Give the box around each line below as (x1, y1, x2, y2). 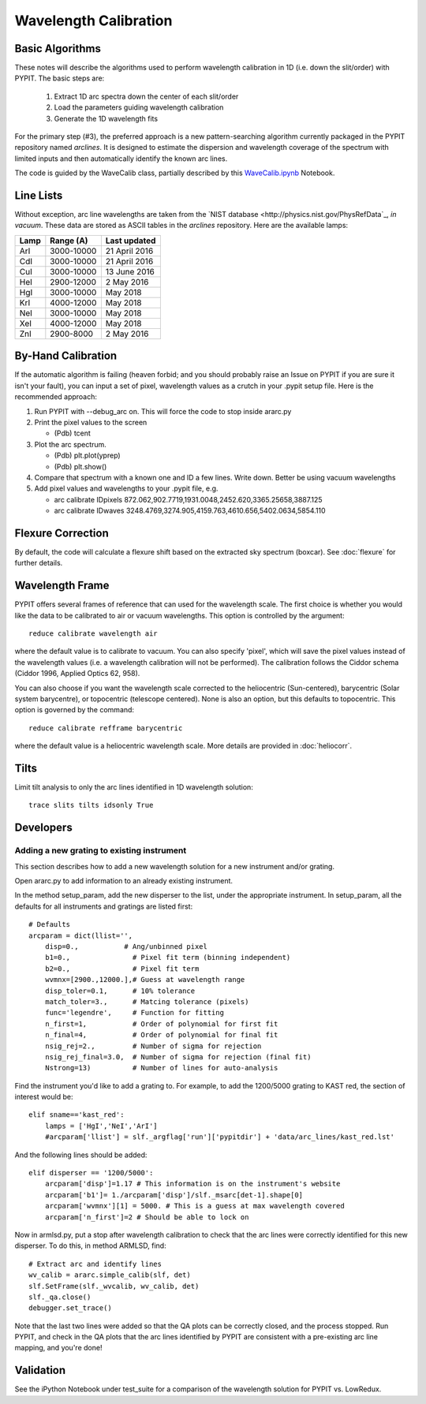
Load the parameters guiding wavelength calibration (54, 103, 224, 112)
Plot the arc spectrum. (34, 439, 106, 449)
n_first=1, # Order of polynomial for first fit (44, 1019, 278, 1029)
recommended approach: (14, 392, 98, 401)
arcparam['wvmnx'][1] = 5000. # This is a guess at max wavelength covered (44, 1201, 345, 1211)
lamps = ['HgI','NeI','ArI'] (44, 1121, 158, 1130)
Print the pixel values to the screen (34, 417, 148, 427)
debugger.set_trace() (28, 1304, 112, 1313)
